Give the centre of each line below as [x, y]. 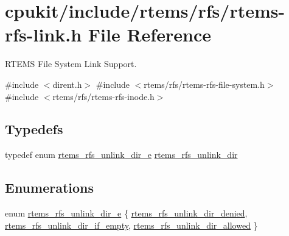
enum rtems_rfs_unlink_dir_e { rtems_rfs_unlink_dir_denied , [126, 213]
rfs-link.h [44, 34]
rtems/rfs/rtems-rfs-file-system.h [204, 84]
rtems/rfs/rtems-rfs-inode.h [103, 96]
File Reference [149, 34]
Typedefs [34, 129]
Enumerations [50, 188]
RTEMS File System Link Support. [71, 64]
